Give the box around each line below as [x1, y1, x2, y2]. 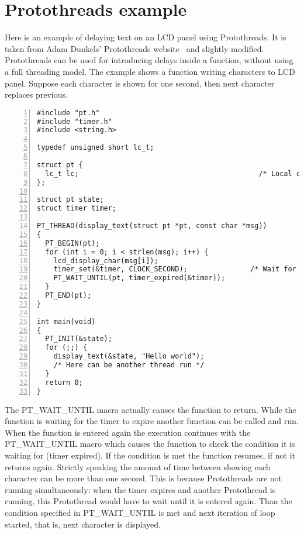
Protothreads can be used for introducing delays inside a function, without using [5, 54, 293, 66]
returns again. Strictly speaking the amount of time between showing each [5, 460, 271, 473]
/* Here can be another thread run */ [53, 361, 205, 370]
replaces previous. [5, 88, 68, 101]
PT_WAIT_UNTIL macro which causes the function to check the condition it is [5, 437, 295, 450]
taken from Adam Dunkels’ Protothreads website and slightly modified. [5, 42, 264, 54]
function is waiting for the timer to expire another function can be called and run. [5, 415, 299, 427]
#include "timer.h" [37, 117, 112, 126]
